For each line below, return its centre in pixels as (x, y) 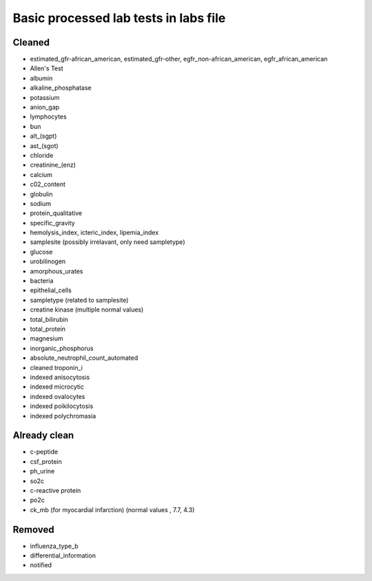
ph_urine (42, 471)
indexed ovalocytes (58, 396)
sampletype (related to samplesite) (79, 300)
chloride (42, 155)
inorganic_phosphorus (62, 348)
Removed (33, 530)
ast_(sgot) (44, 145)
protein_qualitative (56, 213)
